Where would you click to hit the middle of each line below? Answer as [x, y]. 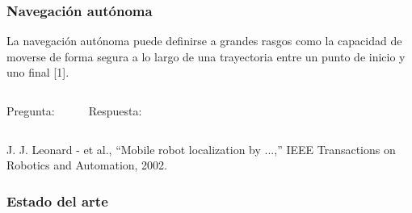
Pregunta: [31, 111]
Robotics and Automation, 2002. [87, 165]
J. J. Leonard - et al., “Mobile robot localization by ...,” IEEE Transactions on [201, 149]
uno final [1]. [38, 72]
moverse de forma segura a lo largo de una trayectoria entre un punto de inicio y [206, 56]
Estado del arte [57, 200]
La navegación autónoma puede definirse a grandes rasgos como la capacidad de [204, 41]
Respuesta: [115, 111]
